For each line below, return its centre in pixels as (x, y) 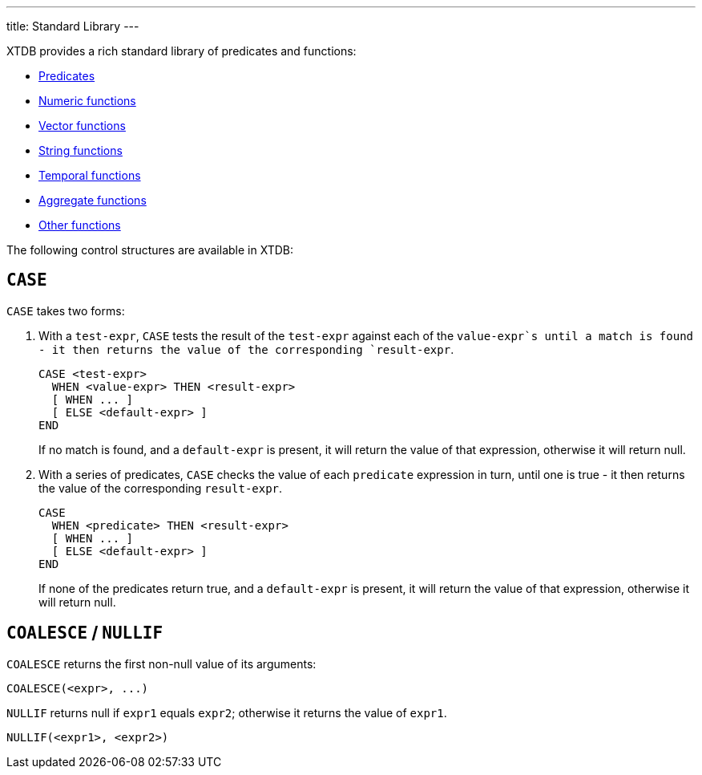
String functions (81, 150)
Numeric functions (87, 101)
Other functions (80, 225)
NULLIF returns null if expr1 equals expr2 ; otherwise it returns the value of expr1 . (227, 712)
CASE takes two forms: (66, 310)
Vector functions (82, 126)
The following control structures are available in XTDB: (150, 250)
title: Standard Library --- (73, 26)
